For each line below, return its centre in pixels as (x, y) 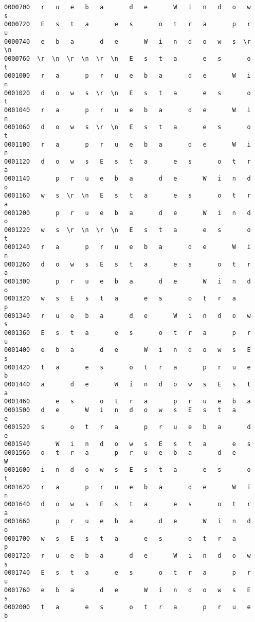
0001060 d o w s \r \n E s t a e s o (128, 127)
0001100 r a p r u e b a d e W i (128, 144)
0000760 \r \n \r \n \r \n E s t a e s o (128, 58)
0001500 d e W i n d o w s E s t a (120, 410)
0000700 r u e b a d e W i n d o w (128, 7)
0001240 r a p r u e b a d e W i (128, 247)
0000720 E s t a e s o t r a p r (128, 24)
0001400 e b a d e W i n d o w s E (128, 350)
